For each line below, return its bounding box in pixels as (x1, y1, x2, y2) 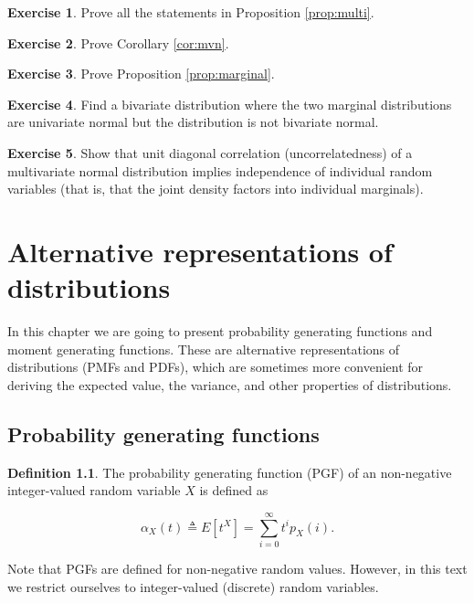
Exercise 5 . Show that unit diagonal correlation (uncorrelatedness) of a (7, 143, 413, 162)
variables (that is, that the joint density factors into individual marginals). (7, 179, 424, 198)
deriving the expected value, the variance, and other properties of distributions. (7, 375, 452, 394)
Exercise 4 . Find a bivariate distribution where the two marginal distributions (7, 94, 452, 113)
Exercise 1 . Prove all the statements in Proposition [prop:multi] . (7, 3, 374, 21)
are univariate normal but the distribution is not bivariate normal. (7, 112, 379, 132)
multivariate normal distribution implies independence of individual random (7, 161, 433, 180)
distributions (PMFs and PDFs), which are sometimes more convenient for (7, 357, 424, 376)
